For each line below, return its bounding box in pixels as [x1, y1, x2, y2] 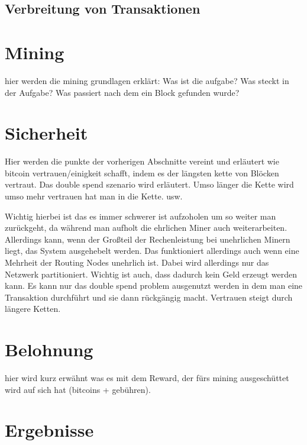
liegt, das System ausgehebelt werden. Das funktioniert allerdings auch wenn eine [5, 244, 299, 257]
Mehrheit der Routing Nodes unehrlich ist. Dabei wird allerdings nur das [5, 256, 269, 268]
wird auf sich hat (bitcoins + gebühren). [5, 383, 151, 395]
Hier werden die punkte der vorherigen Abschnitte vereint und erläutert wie [5, 155, 279, 167]
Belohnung [5, 337, 93, 362]
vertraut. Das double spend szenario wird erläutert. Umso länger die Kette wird [5, 178, 294, 191]
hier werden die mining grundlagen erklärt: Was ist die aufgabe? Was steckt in [5, 74, 289, 86]
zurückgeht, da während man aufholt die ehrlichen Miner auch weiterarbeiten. [5, 221, 287, 234]
